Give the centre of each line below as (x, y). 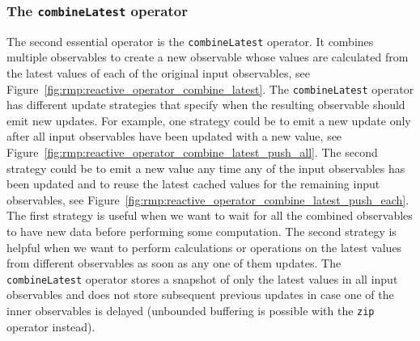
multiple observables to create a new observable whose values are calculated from (208, 57)
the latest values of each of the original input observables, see (158, 73)
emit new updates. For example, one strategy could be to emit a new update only (209, 120)
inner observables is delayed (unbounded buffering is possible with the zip (191, 311)
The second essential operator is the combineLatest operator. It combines (190, 41)
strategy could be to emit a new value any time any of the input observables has (206, 168)
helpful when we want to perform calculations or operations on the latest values (204, 247)
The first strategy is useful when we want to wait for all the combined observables (210, 215)
